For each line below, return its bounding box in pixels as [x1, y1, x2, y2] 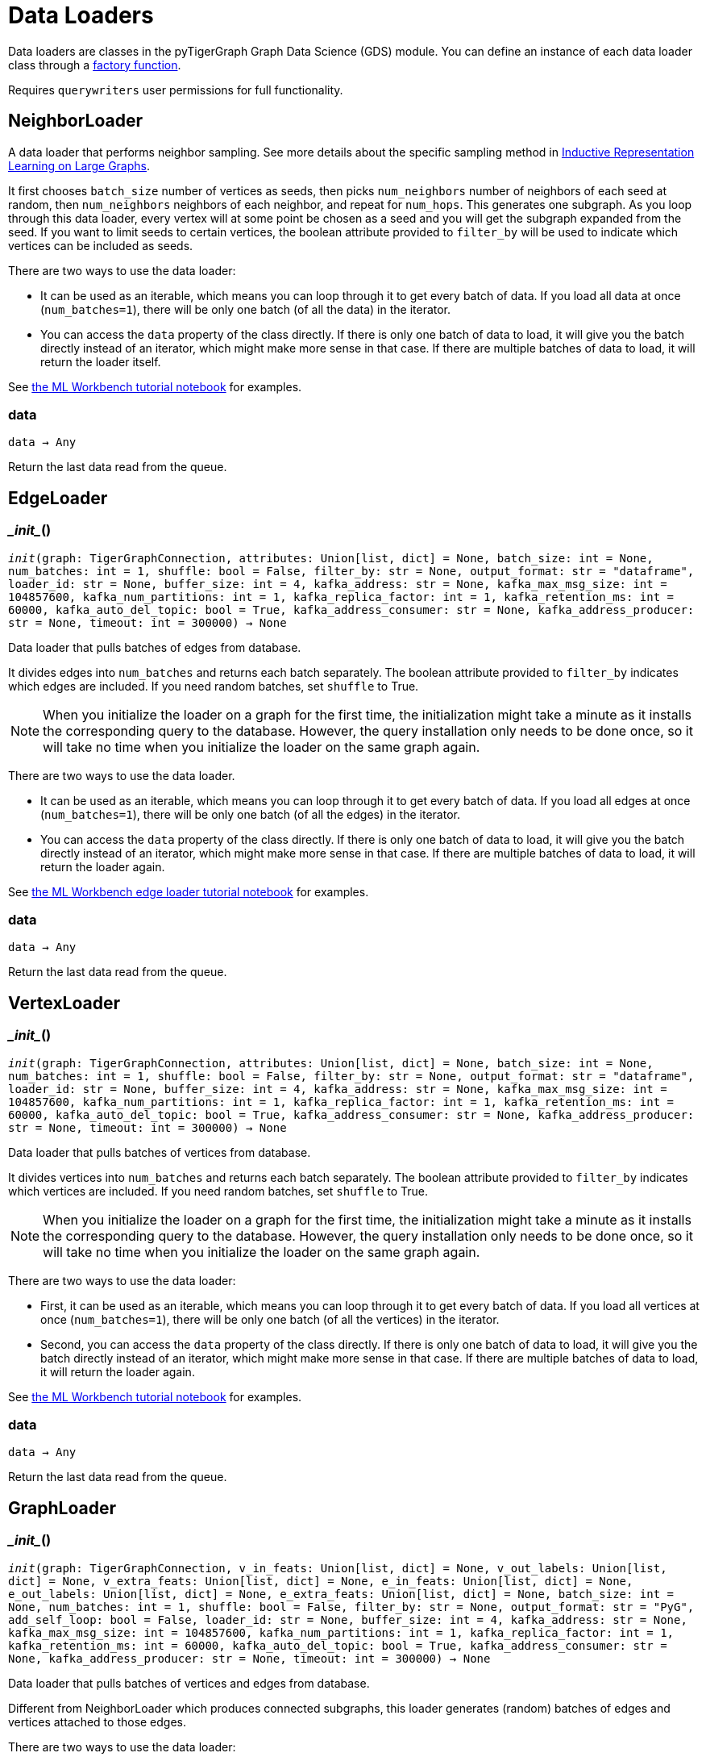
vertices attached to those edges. [8, 1714, 187, 1729]
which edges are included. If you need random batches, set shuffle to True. [8, 678, 419, 693]
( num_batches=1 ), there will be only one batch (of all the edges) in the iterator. [40, 807, 460, 821]
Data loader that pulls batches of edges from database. [8, 640, 301, 654]
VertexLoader [8, 992, 121, 1013]
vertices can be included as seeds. [8, 238, 193, 252]
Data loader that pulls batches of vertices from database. [8, 1145, 311, 1159]
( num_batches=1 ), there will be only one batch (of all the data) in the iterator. [40, 302, 451, 316]
